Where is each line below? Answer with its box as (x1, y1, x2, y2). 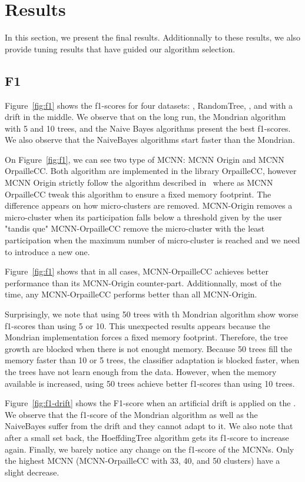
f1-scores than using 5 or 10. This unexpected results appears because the (5, 319, 270, 332)
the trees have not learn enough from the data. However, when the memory (5, 365, 277, 377)
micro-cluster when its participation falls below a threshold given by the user (5, 210, 282, 223)
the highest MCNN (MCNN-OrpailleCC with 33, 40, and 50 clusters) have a (5, 454, 280, 467)
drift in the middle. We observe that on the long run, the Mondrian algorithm (5, 111, 286, 123)
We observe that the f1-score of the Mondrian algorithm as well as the (5, 408, 258, 420)
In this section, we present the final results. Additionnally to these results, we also (5, 31, 301, 43)
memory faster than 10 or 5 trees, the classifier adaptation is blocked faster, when (5, 354, 300, 366)
